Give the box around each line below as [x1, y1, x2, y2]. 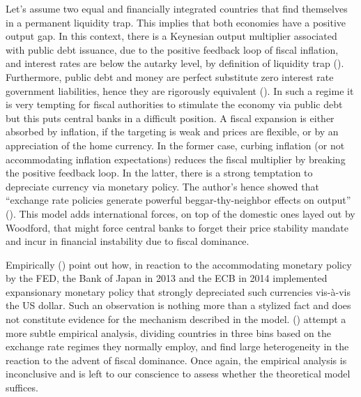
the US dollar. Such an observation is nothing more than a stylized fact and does [6, 298, 351, 313]
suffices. [6, 380, 38, 395]
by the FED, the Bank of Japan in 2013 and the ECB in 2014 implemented [6, 271, 328, 285]
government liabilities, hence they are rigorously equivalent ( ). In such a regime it [6, 83, 354, 98]
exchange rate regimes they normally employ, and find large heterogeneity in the [6, 339, 349, 354]
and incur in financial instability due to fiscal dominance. [6, 234, 249, 248]
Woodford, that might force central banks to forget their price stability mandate [6, 220, 348, 234]
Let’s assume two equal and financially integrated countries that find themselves [6, 1, 348, 15]
